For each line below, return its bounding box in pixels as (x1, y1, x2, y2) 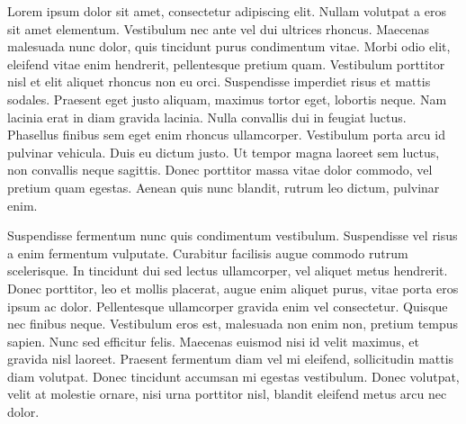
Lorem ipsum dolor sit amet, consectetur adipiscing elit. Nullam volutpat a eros (7, 2, 446, 20)
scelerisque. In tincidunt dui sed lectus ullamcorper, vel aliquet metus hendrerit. (7, 261, 448, 280)
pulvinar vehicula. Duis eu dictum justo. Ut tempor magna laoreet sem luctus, (7, 142, 440, 161)
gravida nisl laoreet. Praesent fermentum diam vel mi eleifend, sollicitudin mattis (7, 349, 454, 368)
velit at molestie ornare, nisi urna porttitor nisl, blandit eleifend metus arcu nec (7, 384, 447, 403)
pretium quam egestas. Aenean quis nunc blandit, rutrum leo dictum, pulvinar (7, 177, 440, 196)
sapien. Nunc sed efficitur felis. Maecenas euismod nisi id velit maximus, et (7, 331, 419, 350)
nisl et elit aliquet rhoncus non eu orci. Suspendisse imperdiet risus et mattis (7, 72, 431, 91)
